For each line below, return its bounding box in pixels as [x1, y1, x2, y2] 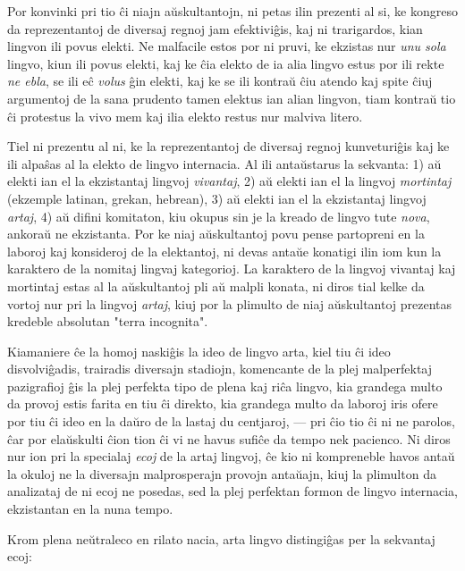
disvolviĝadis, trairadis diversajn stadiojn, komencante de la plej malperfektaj [7, 359, 433, 378]
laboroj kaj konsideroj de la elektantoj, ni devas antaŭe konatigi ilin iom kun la [7, 241, 442, 260]
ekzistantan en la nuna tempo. [7, 500, 173, 518]
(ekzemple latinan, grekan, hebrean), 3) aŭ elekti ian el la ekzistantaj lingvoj [7, 189, 427, 207]
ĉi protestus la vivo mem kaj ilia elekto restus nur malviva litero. [7, 106, 363, 125]
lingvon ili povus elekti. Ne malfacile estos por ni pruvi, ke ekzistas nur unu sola [7, 37, 446, 55]
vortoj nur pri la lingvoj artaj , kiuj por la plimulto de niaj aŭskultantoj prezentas [7, 294, 452, 313]
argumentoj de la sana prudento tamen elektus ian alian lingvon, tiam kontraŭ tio [7, 88, 456, 107]
